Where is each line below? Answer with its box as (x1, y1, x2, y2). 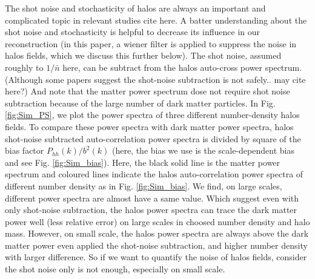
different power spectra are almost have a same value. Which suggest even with (5, 191, 299, 204)
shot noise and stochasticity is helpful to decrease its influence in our (5, 25, 260, 38)
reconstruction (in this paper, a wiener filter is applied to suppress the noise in (5, 37, 297, 50)
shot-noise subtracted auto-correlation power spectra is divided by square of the (5, 132, 301, 145)
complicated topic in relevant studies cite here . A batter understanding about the (5, 13, 307, 26)
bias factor (5, 144, 44, 157)
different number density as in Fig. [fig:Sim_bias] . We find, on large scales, (5, 179, 282, 192)
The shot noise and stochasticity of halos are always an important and (5, 2, 266, 14)
